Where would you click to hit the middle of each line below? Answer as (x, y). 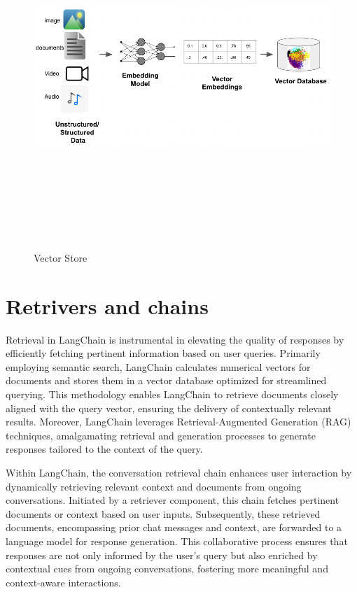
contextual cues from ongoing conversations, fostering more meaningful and (167, 569)
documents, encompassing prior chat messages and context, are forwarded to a (174, 527)
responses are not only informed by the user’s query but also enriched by (162, 555)
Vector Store (61, 257)
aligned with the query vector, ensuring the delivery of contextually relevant (169, 408)
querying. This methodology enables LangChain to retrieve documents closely (172, 394)
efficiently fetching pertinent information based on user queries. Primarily (163, 353)
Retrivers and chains (107, 305)
